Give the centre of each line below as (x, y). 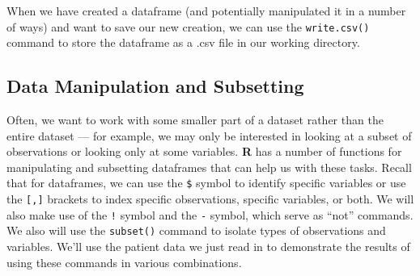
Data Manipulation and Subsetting (155, 86)
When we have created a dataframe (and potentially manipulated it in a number (206, 10)
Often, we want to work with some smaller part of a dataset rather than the (195, 120)
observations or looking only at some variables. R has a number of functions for (204, 151)
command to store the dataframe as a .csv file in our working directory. (183, 42)
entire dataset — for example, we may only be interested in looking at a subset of (209, 135)
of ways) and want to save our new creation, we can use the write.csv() (188, 26)
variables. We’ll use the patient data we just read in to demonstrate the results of (208, 247)
